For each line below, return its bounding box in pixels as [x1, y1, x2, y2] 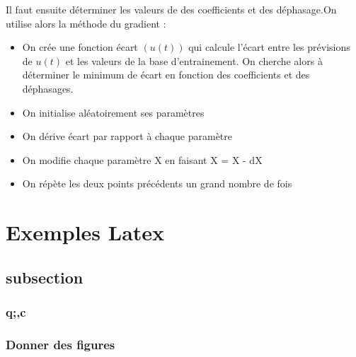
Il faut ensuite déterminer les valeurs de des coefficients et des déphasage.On [6, 2, 337, 16]
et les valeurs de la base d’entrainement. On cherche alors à [65, 53, 323, 68]
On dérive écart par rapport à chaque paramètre [22, 129, 233, 144]
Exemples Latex [6, 218, 165, 247]
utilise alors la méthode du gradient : [6, 16, 166, 30]
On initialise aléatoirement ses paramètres [22, 105, 205, 119]
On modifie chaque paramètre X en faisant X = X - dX [22, 152, 263, 167]
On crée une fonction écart [22, 40, 138, 54]
